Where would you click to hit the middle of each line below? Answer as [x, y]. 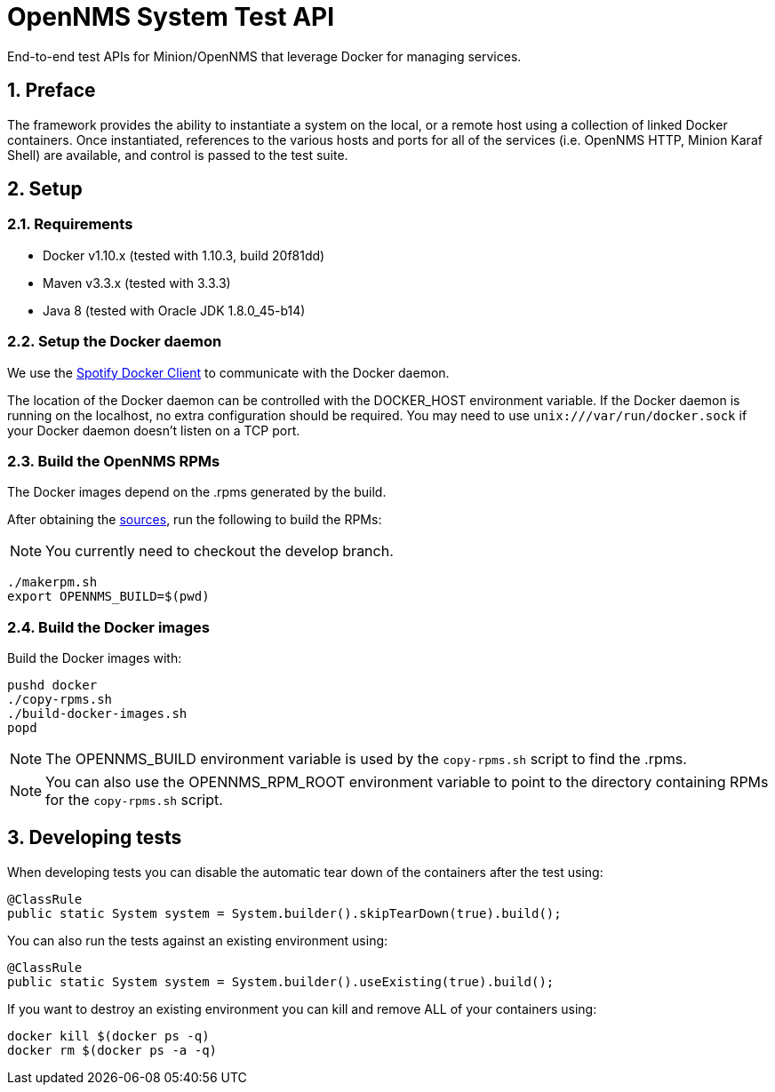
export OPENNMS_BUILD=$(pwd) [108, 597]
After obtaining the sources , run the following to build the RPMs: [195, 520]
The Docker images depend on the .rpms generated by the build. [197, 492]
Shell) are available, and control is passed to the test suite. [178, 155]
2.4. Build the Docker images [108, 627]
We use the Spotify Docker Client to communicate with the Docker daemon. [228, 372]
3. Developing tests [95, 838]
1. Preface [52, 91]
